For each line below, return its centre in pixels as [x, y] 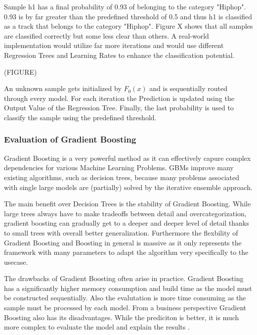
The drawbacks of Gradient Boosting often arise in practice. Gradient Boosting [124, 278]
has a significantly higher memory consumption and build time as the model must [128, 288]
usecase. [16, 262]
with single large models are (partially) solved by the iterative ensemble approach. [128, 187]
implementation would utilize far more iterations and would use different [114, 45]
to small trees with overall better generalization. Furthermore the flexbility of [121, 232]
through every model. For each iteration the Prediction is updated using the [119, 98]
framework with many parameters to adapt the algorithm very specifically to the [126, 252]
